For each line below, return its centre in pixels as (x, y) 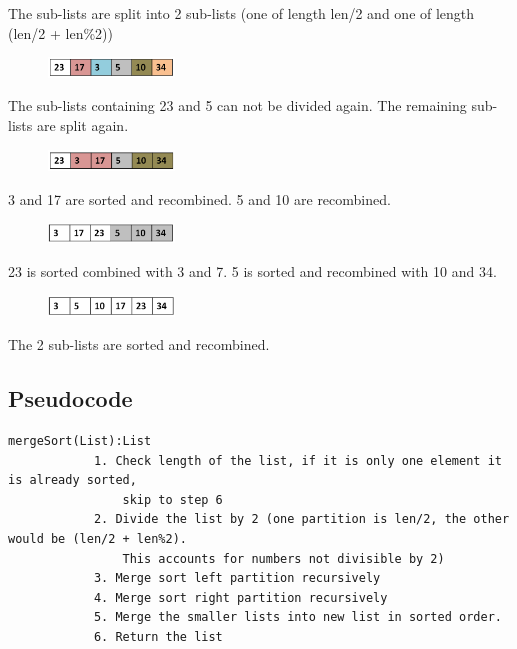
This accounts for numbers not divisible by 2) (283, 558)
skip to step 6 (172, 499)
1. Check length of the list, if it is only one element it (297, 460)
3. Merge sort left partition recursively (237, 578)
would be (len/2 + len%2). (97, 538)
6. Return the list (158, 636)
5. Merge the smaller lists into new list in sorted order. (297, 617)
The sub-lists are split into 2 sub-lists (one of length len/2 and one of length (241, 13)
